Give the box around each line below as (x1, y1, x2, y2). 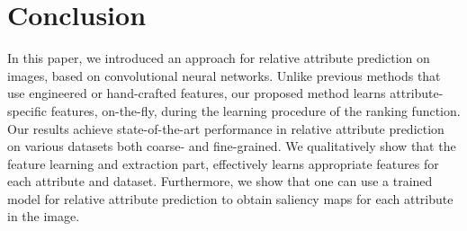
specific (7, 101, 48, 120)
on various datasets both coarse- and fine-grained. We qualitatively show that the (7, 137, 456, 155)
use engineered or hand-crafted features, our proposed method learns (7, 84, 386, 102)
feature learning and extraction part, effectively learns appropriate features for (7, 154, 439, 173)
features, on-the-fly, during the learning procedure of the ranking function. (50, 101, 461, 120)
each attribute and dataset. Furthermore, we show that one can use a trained (7, 172, 433, 191)
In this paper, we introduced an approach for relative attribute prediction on (7, 49, 430, 67)
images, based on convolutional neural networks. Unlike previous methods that (7, 66, 441, 84)
